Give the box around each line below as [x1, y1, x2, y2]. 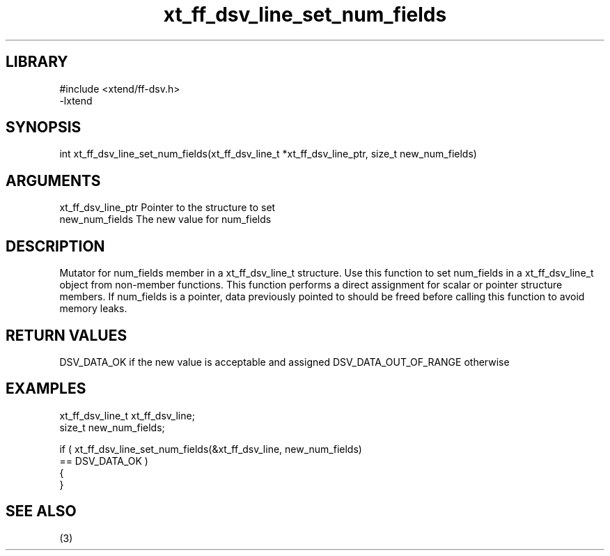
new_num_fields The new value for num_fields [59, 213, 272, 226]
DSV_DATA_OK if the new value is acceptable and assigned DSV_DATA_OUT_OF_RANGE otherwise [59, 355, 510, 368]
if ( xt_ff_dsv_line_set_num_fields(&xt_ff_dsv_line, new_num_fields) [59, 442, 362, 455]
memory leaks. [59, 302, 127, 315]
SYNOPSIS [6, 118, 81, 137]
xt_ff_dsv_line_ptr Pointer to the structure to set [59, 201, 276, 214]
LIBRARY [6, 53, 68, 71]
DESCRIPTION [6, 237, 105, 255]
